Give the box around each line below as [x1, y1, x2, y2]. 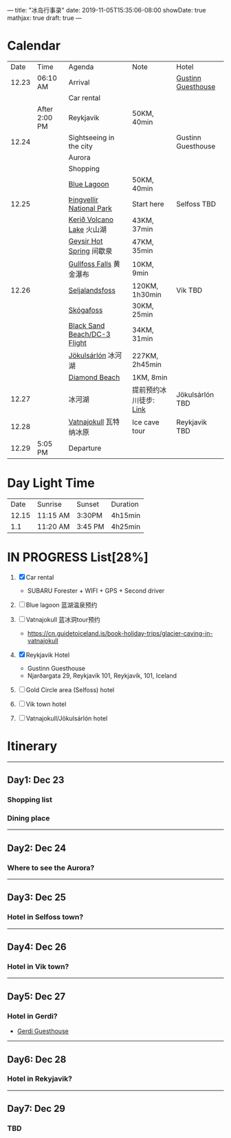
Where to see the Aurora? [7, 863, 95, 872]
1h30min [131, 289, 162, 299]
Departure [68, 443, 102, 453]
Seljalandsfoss [68, 285, 115, 295]
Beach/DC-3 [68, 329, 111, 339]
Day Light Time [7, 475, 95, 491]
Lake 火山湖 [68, 224, 107, 234]
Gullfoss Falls [68, 259, 112, 268]
